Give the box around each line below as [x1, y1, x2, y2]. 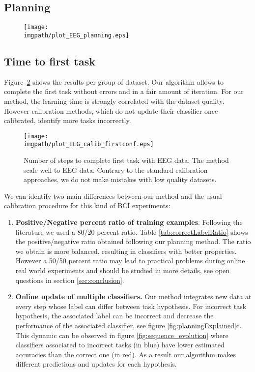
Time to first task [4, 53, 95, 68]
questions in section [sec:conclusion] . [15, 275, 124, 285]
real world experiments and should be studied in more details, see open [15, 265, 230, 275]
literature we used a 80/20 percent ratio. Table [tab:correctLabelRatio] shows [15, 226, 248, 237]
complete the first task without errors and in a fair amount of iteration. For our [4, 86, 244, 96]
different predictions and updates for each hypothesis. [15, 359, 177, 369]
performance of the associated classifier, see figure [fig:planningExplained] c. [15, 320, 242, 330]
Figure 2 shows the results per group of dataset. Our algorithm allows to [4, 76, 224, 87]
